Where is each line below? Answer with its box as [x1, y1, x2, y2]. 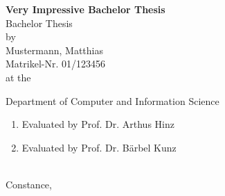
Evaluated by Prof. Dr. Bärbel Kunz [21, 140, 177, 154]
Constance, [6, 177, 52, 191]
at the [6, 70, 31, 84]
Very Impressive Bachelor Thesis [6, 2, 165, 16]
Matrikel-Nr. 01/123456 [6, 56, 105, 71]
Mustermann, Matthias [6, 42, 103, 57]
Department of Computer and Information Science [6, 93, 219, 108]
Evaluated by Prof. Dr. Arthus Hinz [21, 117, 174, 131]
